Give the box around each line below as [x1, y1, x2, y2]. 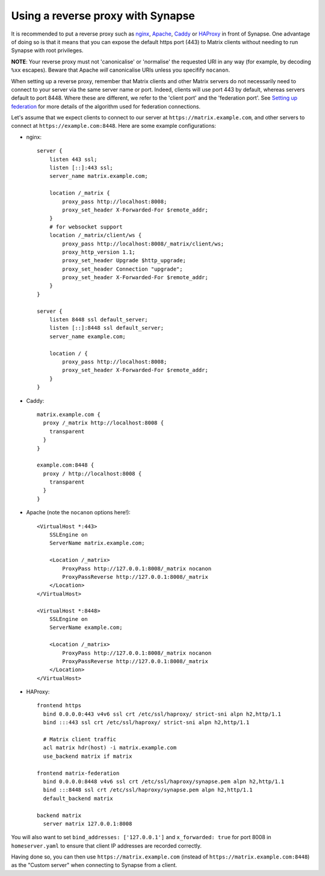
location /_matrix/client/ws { [49, 232, 142, 239]
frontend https [37, 702, 82, 709]
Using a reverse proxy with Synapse [11, 9, 196, 22]
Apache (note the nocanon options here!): [26, 509, 131, 516]
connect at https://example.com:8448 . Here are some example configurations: [11, 122, 217, 130]
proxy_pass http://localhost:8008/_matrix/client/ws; [62, 240, 224, 247]
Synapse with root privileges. [11, 47, 84, 54]
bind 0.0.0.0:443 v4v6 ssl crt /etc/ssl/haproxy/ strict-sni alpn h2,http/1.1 [43, 710, 282, 717]
